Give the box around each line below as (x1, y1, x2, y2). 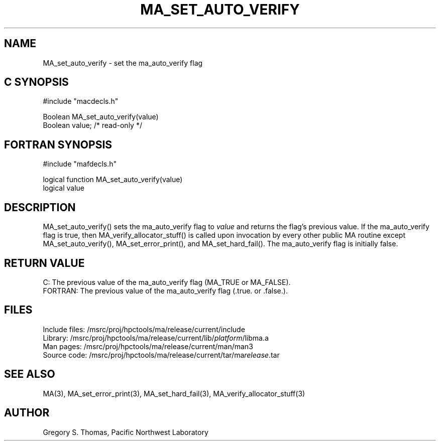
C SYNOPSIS (4, 76, 69, 89)
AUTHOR (4, 406, 50, 419)
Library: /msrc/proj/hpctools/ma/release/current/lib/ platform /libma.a (43, 333, 269, 342)
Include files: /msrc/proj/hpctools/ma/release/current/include (43, 325, 245, 334)
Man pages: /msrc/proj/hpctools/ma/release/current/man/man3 (43, 342, 253, 351)
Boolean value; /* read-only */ (43, 121, 142, 130)
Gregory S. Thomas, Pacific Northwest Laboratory (43, 427, 208, 436)
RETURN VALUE (4, 256, 85, 269)
